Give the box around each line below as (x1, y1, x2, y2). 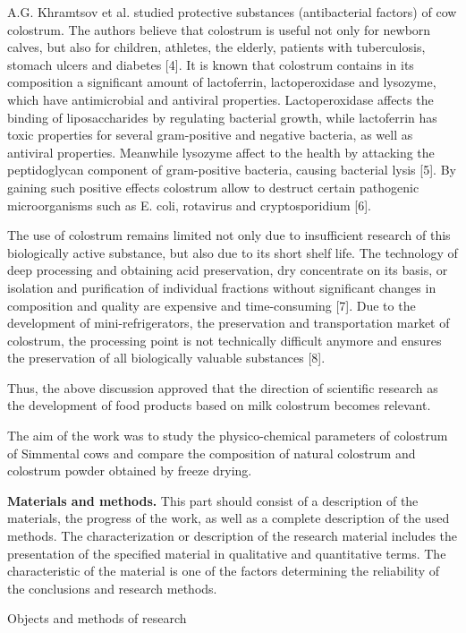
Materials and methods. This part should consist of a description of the (7, 491, 419, 509)
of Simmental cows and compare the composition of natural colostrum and (7, 443, 416, 462)
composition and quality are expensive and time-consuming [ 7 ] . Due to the (7, 295, 416, 314)
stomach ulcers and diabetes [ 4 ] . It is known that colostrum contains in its (7, 55, 414, 73)
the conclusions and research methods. (7, 578, 217, 597)
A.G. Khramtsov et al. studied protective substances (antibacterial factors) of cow (7, 3, 457, 21)
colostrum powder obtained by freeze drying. (7, 461, 252, 480)
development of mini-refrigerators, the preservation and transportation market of (7, 313, 450, 332)
